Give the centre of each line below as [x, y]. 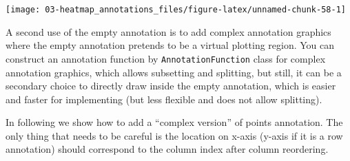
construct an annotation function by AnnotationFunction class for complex [166, 58]
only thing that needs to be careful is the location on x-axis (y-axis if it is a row [174, 135]
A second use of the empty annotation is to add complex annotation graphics [168, 31]
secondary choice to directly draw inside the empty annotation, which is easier [171, 86]
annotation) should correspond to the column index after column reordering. [167, 149]
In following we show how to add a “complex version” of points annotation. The [174, 122]
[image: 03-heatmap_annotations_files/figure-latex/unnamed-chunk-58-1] [176, 10]
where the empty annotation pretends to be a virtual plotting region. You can [170, 45]
